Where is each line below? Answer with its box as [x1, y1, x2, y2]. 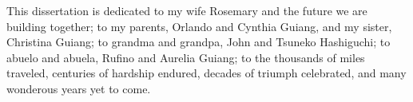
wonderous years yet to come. [6, 80, 151, 96]
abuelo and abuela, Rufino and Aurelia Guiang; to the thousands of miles [6, 49, 365, 65]
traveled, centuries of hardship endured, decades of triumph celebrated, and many [6, 65, 407, 81]
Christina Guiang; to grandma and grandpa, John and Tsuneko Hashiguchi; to [6, 33, 391, 50]
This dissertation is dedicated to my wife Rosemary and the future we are [6, 2, 367, 18]
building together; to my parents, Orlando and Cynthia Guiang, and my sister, [6, 18, 392, 34]
